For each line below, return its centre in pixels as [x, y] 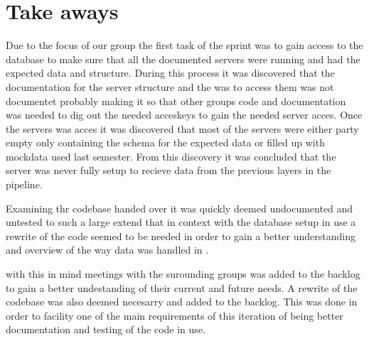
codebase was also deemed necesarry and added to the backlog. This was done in [182, 302]
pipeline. [24, 184]
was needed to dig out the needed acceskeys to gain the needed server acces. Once [184, 115]
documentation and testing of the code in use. [106, 329]
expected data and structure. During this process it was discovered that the [170, 73]
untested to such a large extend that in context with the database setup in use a [181, 222]
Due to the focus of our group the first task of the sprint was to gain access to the [184, 45]
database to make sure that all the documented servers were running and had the [183, 59]
